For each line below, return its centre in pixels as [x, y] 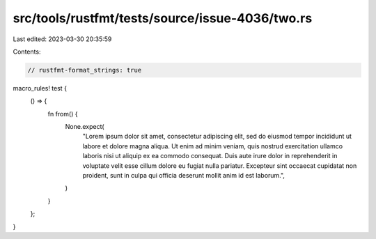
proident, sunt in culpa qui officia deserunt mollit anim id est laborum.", [184, 176]
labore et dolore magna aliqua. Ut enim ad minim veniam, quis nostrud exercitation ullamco [213, 146]
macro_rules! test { [40, 88]
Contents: [27, 52]
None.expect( [85, 127]
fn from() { [63, 114]
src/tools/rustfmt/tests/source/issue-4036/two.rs [163, 18]
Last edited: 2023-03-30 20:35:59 [62, 39]
